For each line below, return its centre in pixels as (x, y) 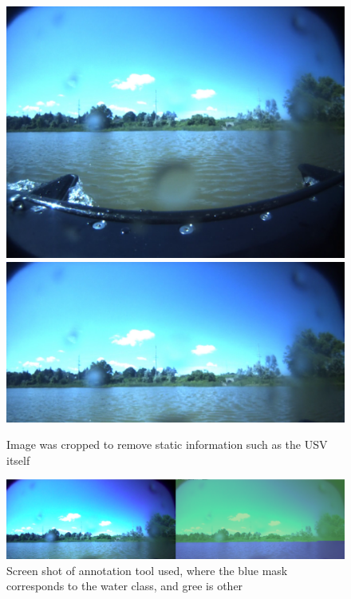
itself (18, 460)
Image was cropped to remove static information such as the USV (167, 444)
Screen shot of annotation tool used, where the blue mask (147, 570)
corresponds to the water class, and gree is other (125, 586)
